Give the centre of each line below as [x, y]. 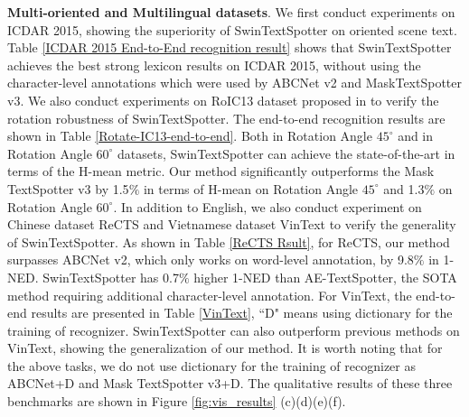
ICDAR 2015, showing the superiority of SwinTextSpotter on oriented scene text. [232, 29]
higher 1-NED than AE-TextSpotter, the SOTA [325, 277]
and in [416, 136]
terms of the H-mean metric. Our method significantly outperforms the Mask [221, 171]
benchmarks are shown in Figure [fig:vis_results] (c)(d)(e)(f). [177, 401]
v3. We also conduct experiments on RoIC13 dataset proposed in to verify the [223, 100]
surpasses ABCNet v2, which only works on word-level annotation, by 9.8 [211, 259]
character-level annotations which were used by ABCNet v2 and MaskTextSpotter [235, 83]
